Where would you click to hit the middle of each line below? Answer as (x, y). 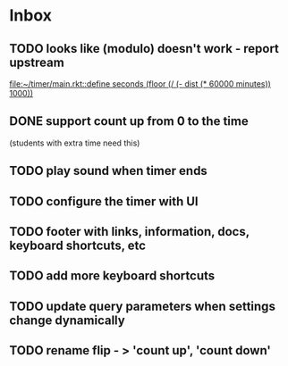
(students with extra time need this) (75, 143)
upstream (37, 62)
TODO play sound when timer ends (108, 171)
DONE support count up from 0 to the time (129, 121)
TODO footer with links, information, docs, (130, 232)
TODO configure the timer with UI (104, 201)
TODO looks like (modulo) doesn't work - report (144, 49)
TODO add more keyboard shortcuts (112, 276)
